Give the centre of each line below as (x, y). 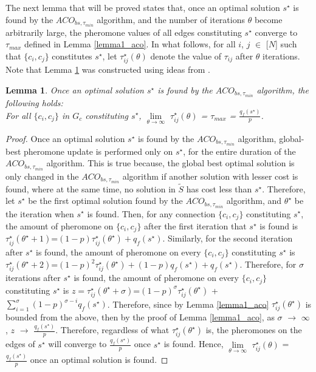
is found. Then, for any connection (151, 213)
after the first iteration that (195, 225)
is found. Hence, (194, 344)
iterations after (33, 278)
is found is (279, 225)
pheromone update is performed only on (98, 151)
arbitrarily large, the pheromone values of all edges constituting (124, 32)
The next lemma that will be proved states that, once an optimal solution (143, 7)
